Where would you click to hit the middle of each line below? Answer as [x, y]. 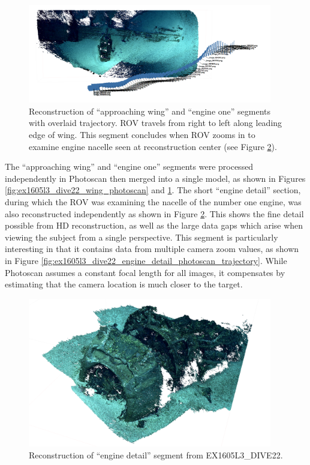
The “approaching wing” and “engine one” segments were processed [129, 166]
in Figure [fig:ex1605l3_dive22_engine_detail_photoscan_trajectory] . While [146, 260]
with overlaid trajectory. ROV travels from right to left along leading [156, 123]
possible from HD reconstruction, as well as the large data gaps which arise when [154, 225]
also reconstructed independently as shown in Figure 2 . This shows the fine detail [154, 213]
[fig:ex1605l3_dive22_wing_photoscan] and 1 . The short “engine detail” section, [153, 190]
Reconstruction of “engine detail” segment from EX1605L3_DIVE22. [156, 454]
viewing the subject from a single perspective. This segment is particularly [142, 237]
